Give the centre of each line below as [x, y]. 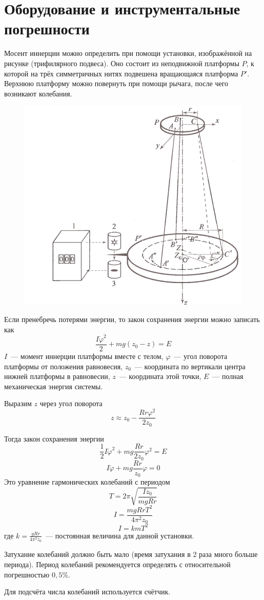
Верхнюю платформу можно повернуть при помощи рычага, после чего [116, 83]
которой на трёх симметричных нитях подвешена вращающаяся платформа [121, 73]
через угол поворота [71, 403]
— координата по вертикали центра [190, 366]
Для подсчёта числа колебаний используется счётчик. [87, 592]
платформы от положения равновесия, [64, 366]
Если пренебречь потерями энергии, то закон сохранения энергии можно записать [132, 319]
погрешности [47, 28]
